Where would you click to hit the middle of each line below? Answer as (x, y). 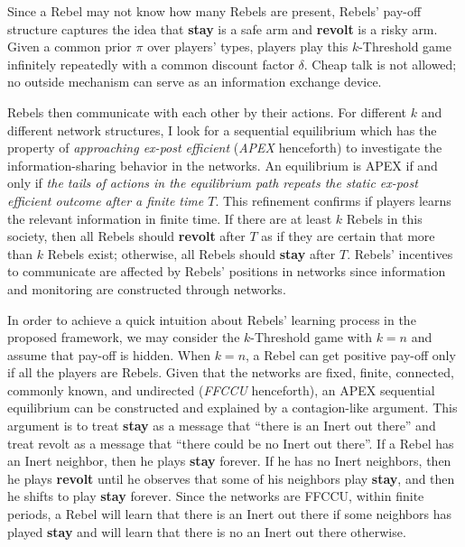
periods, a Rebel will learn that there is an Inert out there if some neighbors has (229, 514)
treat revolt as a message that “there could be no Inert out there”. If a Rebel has (231, 443)
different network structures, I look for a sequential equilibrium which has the (222, 130)
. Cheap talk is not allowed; (380, 64)
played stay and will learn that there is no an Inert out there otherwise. (207, 531)
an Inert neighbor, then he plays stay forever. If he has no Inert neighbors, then (229, 461)
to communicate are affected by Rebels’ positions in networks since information (227, 271)
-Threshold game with (311, 337)
